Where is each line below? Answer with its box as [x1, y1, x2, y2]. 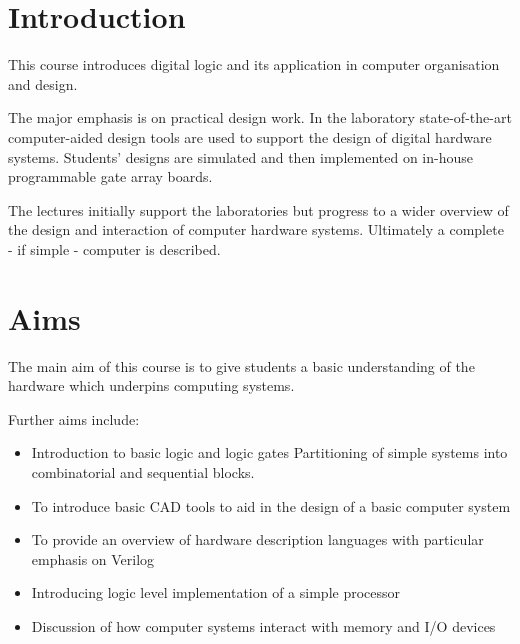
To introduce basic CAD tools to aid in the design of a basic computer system [31, 495, 511, 516]
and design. [8, 73, 78, 94]
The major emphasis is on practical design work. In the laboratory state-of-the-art [8, 107, 512, 128]
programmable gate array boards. [8, 166, 213, 187]
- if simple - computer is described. [8, 238, 221, 259]
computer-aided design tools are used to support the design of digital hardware [8, 126, 492, 147]
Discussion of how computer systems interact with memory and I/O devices [31, 615, 496, 636]
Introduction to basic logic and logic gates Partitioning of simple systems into [31, 442, 508, 463]
